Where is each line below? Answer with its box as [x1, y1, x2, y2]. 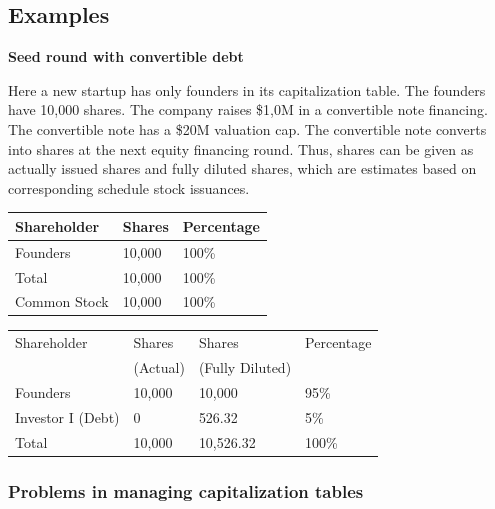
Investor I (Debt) [15, 406, 120, 427]
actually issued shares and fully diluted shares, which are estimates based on [8, 158, 477, 179]
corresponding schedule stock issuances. [8, 177, 250, 198]
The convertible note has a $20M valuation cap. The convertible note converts [8, 118, 487, 139]
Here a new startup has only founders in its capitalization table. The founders [8, 79, 486, 100]
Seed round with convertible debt [8, 46, 244, 67]
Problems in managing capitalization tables [8, 478, 364, 503]
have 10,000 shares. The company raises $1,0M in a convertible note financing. [8, 99, 488, 120]
